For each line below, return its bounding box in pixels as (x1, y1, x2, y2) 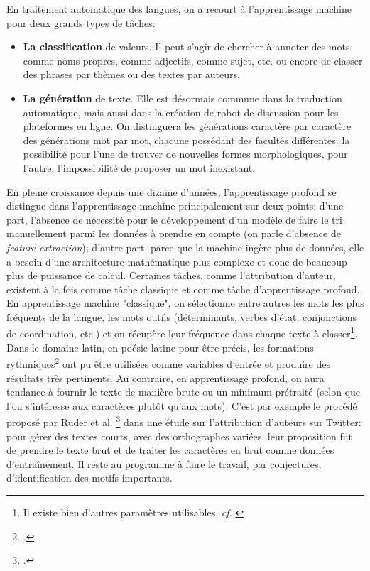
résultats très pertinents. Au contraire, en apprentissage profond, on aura (6, 370, 325, 385)
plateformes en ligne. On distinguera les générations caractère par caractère (23, 119, 352, 134)
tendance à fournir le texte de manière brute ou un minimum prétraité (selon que (6, 384, 361, 399)
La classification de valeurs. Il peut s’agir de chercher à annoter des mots (23, 39, 350, 54)
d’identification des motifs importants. (6, 470, 173, 485)
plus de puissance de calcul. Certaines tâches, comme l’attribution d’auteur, (6, 268, 336, 283)
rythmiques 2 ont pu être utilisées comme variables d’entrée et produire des (6, 354, 330, 371)
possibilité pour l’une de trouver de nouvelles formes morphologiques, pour (23, 146, 348, 161)
